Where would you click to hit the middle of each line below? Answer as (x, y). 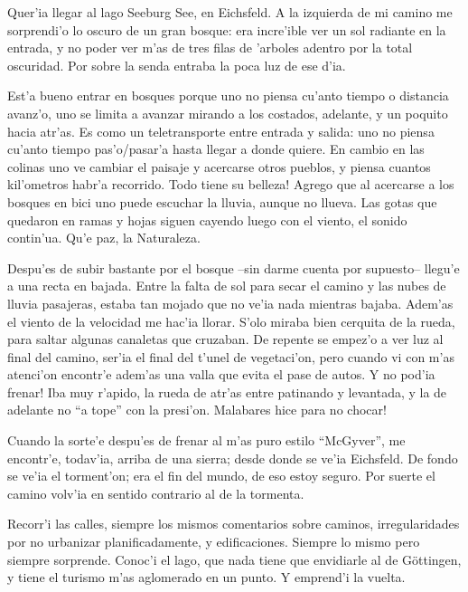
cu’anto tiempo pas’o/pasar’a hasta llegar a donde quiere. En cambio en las (216, 149)
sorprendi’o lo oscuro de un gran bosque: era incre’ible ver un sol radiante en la (227, 29)
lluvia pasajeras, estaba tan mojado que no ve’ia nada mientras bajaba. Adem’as (230, 303)
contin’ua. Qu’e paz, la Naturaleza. (104, 238)
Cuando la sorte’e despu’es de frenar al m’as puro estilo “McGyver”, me (206, 440)
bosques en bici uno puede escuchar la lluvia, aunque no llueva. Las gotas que (222, 201)
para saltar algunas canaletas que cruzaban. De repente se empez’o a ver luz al (225, 339)
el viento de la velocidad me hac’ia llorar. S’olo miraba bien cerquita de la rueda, (231, 321)
